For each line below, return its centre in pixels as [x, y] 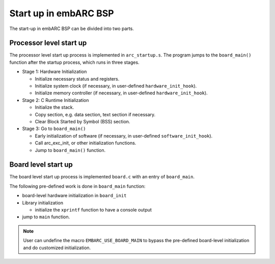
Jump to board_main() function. [70, 150]
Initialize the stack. [54, 108]
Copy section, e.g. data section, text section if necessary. [95, 114]
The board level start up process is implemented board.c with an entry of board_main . [102, 177]
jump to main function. [46, 217]
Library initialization [43, 203]
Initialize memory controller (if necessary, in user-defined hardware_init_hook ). [121, 93]
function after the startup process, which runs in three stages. [74, 62]
